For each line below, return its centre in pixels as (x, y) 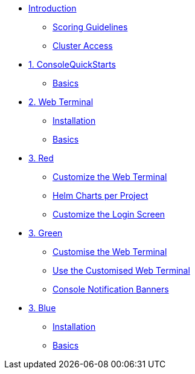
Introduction (53, 8)
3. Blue (42, 308)
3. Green (46, 233)
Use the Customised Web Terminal (121, 270)
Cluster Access (83, 46)
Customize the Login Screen (109, 214)
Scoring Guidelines (90, 27)
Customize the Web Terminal (110, 177)
